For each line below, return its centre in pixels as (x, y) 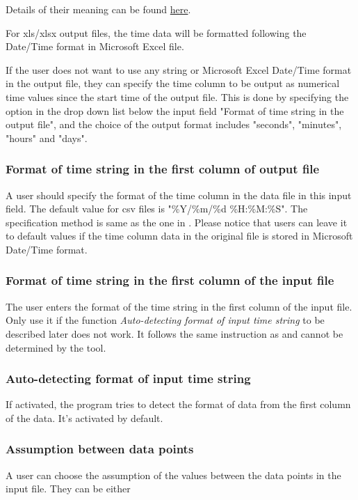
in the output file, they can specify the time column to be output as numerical (173, 83)
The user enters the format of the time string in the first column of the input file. (179, 306)
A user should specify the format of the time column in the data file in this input (179, 195)
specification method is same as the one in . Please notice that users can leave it (177, 222)
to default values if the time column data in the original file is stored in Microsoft (179, 236)
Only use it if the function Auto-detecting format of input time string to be (165, 320)
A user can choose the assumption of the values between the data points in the (173, 475)
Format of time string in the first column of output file (163, 169)
